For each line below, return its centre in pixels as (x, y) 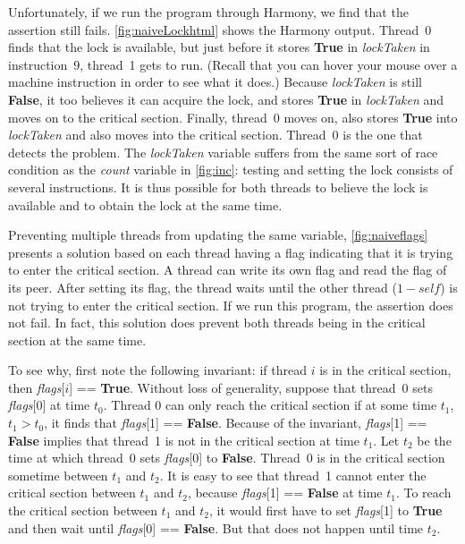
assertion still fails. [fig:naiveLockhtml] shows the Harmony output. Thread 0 (220, 29)
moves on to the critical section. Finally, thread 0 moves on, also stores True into (233, 117)
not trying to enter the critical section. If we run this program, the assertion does (231, 305)
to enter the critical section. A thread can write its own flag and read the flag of (228, 270)
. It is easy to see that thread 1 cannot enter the (293, 475)
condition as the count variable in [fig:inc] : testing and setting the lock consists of (231, 170)
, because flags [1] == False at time (285, 493)
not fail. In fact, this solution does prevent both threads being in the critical (217, 323)
